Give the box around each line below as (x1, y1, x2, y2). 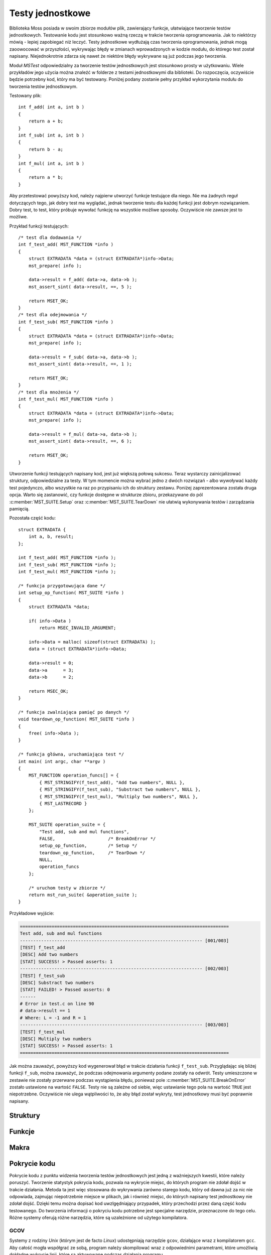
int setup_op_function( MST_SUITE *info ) (18, 590, 124, 596)
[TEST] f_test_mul (20, 1029, 65, 1035)
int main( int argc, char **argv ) (18, 759, 106, 764)
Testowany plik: (9, 93, 42, 99)
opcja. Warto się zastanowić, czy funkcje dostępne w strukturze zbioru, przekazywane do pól (9, 492, 203, 498)
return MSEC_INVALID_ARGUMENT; (39, 625, 116, 631)
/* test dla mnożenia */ (18, 389, 79, 395)
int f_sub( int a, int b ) (18, 133, 85, 138)
